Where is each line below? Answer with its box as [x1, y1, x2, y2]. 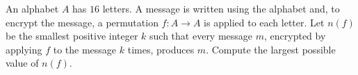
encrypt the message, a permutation [6, 15, 158, 29]
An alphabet [6, 1, 59, 15]
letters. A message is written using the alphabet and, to [102, 1, 340, 15]
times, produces [127, 42, 195, 56]
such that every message [149, 28, 253, 43]
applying [6, 42, 42, 56]
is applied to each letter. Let [204, 15, 325, 29]
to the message [53, 42, 117, 56]
